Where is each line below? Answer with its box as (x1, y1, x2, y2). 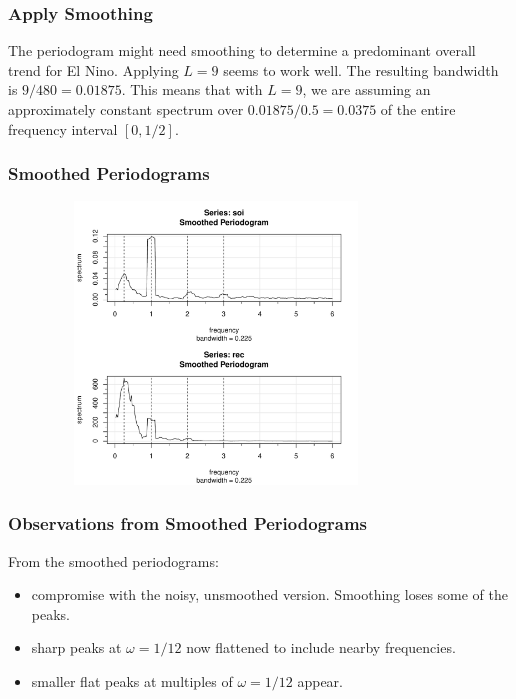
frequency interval (8, 118, 118, 139)
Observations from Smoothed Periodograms (8, 511, 368, 536)
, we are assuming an (302, 79, 431, 100)
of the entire (380, 99, 456, 119)
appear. (297, 671, 343, 692)
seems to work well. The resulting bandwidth (223, 59, 499, 80)
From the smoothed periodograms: (8, 550, 219, 571)
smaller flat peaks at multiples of (31, 671, 233, 692)
